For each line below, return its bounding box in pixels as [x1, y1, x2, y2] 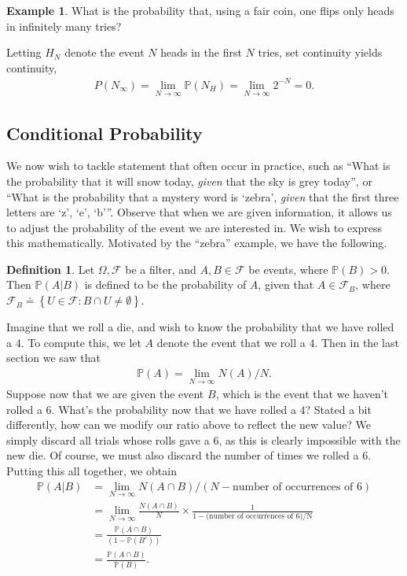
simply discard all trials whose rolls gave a [6, 431, 210, 448]
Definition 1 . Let [6, 260, 95, 277]
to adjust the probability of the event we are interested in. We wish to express [6, 219, 383, 235]
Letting [6, 44, 42, 61]
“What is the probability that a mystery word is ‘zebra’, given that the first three [6, 188, 399, 205]
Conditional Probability [6, 120, 203, 145]
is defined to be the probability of [84, 276, 247, 293]
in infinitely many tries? [6, 17, 122, 34]
